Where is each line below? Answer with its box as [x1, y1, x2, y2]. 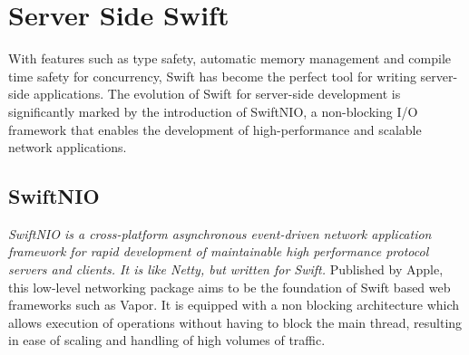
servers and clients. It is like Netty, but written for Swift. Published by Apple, [8, 260, 444, 279]
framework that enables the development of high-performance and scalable [8, 120, 422, 139]
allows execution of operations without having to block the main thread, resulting [8, 312, 463, 331]
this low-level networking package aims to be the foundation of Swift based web [8, 277, 451, 296]
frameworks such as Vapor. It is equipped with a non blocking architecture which [8, 295, 460, 314]
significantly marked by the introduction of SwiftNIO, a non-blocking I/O [8, 101, 418, 120]
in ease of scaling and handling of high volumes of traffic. [8, 331, 326, 350]
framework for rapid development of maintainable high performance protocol [8, 242, 429, 261]
